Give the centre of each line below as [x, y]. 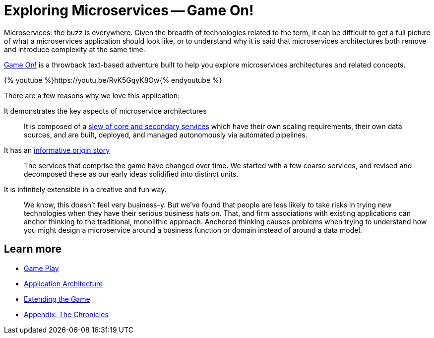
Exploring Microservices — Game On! [129, 10]
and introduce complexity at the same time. [75, 49]
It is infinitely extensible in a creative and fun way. [85, 189]
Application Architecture [63, 283]
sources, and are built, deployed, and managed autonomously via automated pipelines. [166, 135]
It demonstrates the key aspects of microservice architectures [105, 111]
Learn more [33, 249]
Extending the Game [57, 299]
